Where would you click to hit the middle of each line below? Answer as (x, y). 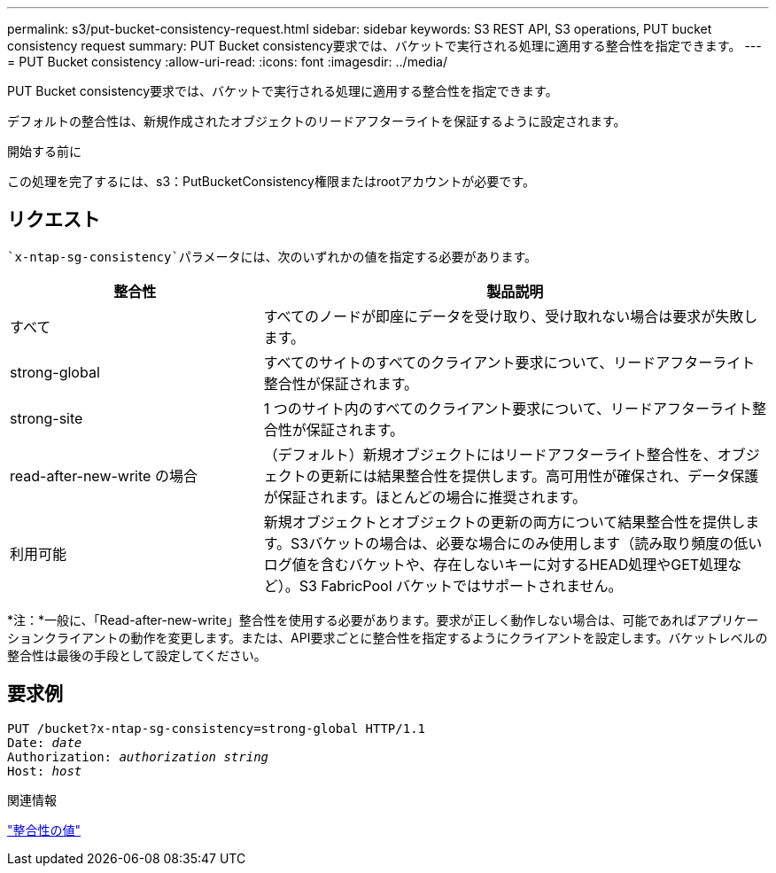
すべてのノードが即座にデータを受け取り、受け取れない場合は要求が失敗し (511, 316)
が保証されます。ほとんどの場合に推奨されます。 (425, 497)
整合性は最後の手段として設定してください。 (137, 655)
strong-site (47, 418)
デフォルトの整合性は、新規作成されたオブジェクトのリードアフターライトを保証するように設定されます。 (317, 121)
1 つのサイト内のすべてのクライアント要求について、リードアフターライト (508, 408)
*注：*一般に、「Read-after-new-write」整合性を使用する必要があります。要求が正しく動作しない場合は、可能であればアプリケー (383, 620)
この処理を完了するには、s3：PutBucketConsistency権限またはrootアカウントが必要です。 (271, 181)
